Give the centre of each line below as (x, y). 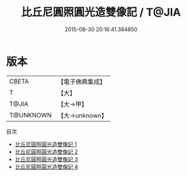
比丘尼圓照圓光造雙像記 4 (46, 166)
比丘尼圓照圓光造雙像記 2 (46, 151)
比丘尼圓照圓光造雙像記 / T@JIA (101, 12)
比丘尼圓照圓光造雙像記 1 (46, 144)
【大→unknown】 (82, 115)
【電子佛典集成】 (82, 82)
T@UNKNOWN (31, 115)
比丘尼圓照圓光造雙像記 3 (46, 159)
